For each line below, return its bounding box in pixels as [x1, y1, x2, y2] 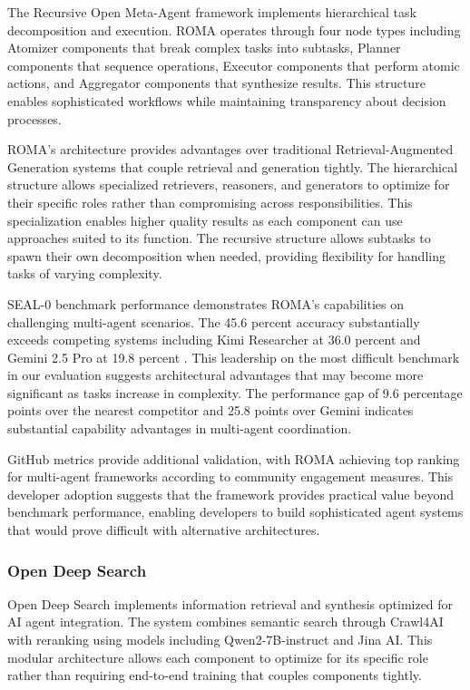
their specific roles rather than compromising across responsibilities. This [7, 192, 413, 211]
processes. [7, 109, 62, 128]
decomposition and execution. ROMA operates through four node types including [7, 20, 461, 39]
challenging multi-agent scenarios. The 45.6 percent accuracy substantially [7, 312, 420, 331]
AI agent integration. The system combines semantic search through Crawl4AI [7, 612, 444, 631]
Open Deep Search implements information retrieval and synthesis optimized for [7, 594, 454, 613]
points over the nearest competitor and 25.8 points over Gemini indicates [7, 401, 414, 420]
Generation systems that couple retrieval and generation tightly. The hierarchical [7, 157, 458, 176]
